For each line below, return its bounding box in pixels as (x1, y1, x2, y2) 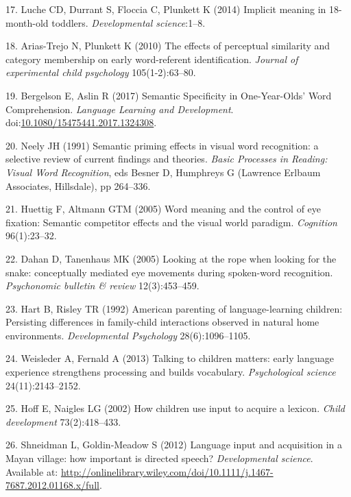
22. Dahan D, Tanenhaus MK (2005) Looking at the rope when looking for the (5, 251, 337, 265)
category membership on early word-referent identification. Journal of (5, 51, 298, 66)
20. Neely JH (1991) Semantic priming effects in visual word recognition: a (5, 138, 319, 152)
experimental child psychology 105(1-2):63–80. (5, 65, 196, 80)
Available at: (5, 464, 58, 478)
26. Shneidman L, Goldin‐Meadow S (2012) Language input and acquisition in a (5, 437, 343, 452)
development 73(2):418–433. (5, 414, 121, 428)
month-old (5, 15, 49, 29)
